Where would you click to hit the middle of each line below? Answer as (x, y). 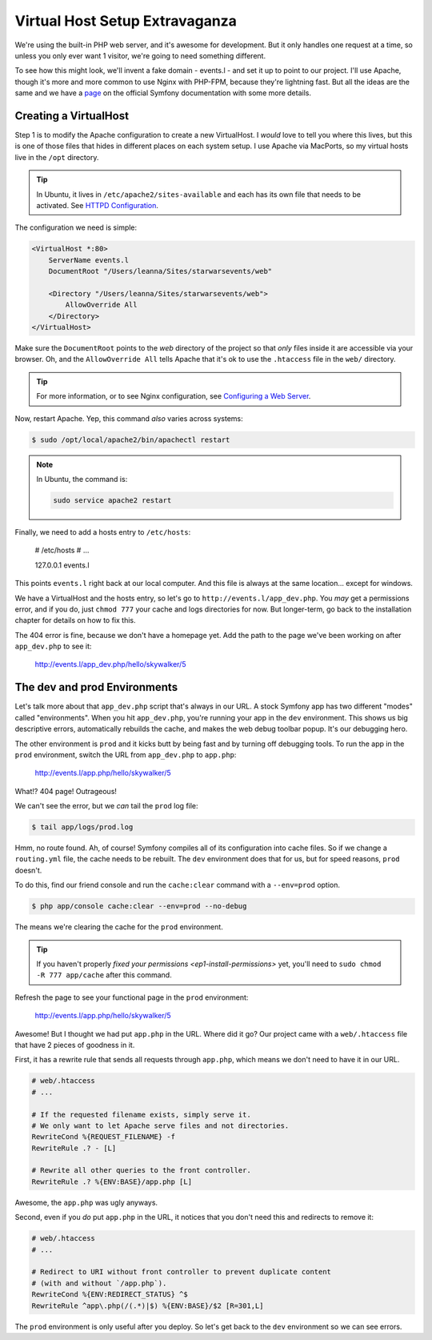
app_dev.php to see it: (53, 646)
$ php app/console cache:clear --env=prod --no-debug (139, 906)
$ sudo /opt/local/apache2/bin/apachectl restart (131, 439)
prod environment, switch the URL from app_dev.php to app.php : (126, 754)
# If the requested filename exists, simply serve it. (141, 1114)
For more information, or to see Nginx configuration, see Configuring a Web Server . (174, 396)
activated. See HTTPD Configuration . (98, 205)
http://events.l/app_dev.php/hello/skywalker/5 (110, 664)
